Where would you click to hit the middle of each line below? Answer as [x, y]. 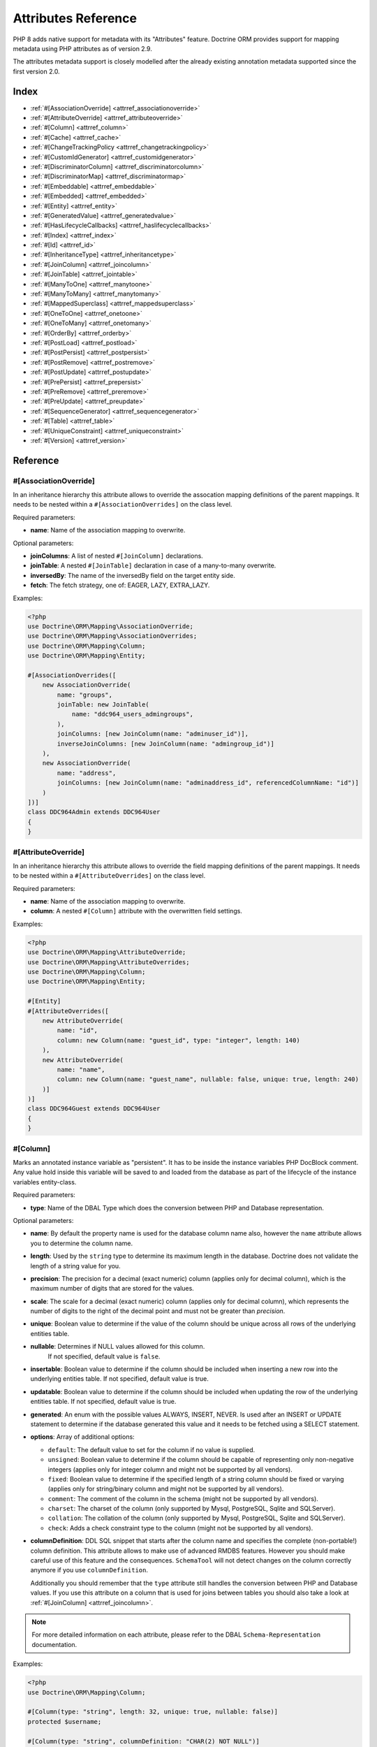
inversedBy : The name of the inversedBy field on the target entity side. [133, 575]
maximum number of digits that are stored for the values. [112, 1289]
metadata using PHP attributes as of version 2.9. [83, 48]
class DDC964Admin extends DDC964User [94, 812]
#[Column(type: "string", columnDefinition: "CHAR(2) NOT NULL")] [143, 1741]
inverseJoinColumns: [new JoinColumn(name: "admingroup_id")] [166, 744]
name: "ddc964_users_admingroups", [132, 714]
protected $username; [65, 1721]
